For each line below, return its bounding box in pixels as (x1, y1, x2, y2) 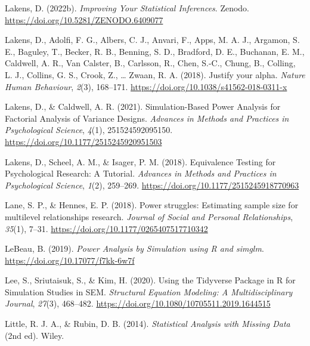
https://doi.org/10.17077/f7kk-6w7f (5, 254, 135, 266)
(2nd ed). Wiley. (5, 329, 64, 341)
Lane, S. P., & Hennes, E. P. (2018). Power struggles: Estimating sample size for (5, 199, 299, 211)
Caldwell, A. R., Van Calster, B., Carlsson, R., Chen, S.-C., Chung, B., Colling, (5, 57, 296, 69)
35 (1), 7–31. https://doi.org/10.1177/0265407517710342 (5, 222, 208, 234)
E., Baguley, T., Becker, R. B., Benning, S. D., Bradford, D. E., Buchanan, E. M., (5, 45, 305, 57)
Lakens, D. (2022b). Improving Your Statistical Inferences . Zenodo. (5, 2, 250, 14)
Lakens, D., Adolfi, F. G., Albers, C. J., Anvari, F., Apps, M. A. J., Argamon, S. (5, 33, 300, 46)
